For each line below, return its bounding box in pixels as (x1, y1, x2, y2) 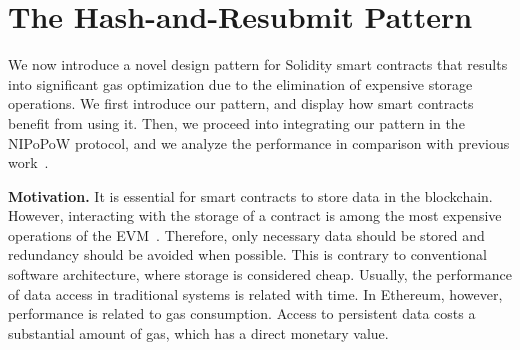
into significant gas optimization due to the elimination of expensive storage (8, 73, 473, 94)
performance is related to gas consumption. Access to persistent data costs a (8, 303, 476, 324)
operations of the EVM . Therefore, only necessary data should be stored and (8, 224, 485, 245)
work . (8, 152, 49, 173)
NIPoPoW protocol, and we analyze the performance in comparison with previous (8, 132, 510, 153)
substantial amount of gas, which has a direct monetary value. (8, 322, 389, 343)
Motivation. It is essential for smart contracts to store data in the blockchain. (8, 185, 493, 206)
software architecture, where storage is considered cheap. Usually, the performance (8, 264, 512, 285)
